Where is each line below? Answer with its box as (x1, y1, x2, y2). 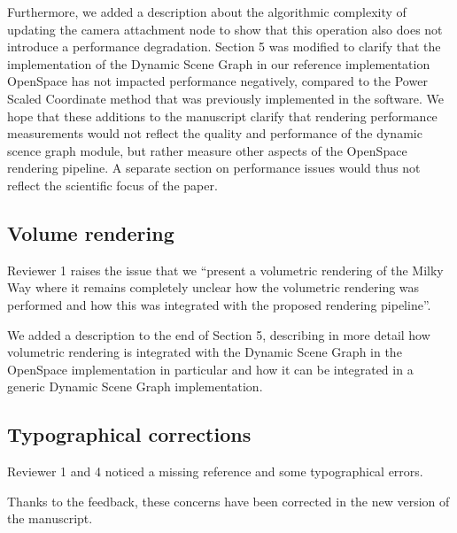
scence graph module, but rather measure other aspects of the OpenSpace (7, 141, 407, 159)
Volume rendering (7, 219, 174, 246)
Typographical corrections (7, 421, 252, 448)
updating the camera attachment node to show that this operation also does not (7, 19, 443, 38)
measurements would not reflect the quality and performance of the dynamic (7, 124, 422, 143)
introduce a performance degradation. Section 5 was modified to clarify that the (7, 37, 441, 56)
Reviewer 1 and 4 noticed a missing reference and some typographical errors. (7, 462, 423, 481)
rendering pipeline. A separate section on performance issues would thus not (7, 158, 421, 177)
